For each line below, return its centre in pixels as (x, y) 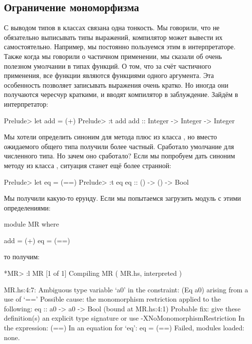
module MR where (32, 224)
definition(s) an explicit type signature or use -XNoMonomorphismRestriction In (124, 318)
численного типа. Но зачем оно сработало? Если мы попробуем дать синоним (120, 156)
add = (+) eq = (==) (37, 240)
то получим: (22, 257)
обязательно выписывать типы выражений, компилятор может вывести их (113, 37)
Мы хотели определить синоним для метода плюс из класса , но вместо (110, 137)
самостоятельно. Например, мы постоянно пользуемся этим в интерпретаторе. (120, 47)
